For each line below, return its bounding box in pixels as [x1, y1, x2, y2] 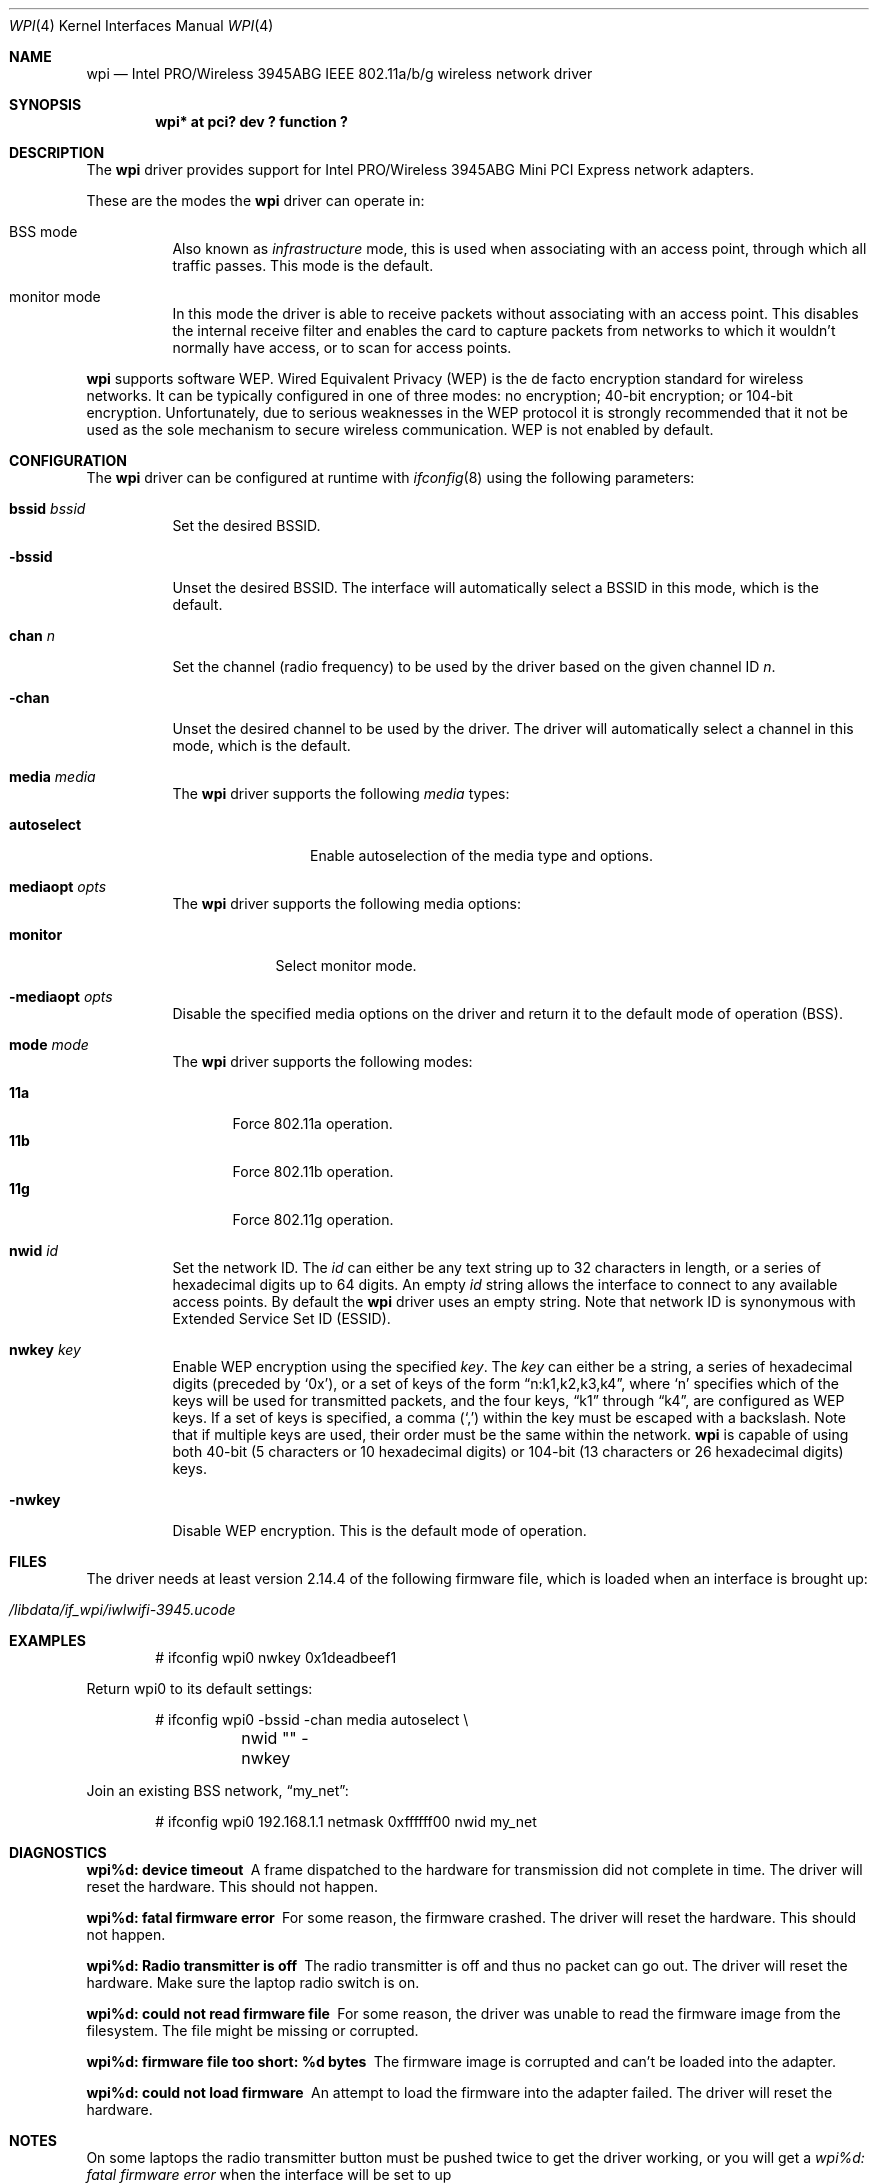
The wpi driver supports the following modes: [172, 1053, 473, 1070]
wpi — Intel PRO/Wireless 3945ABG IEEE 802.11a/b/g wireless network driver [86, 65, 593, 82]
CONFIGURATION [9, 452, 127, 469]
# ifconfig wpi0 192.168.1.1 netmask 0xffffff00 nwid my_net [155, 1813, 537, 1830]
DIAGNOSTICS [9, 1844, 107, 1861]
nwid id [9, 1242, 59, 1259]
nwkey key [9, 1341, 81, 1358]
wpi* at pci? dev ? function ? [155, 113, 348, 130]
